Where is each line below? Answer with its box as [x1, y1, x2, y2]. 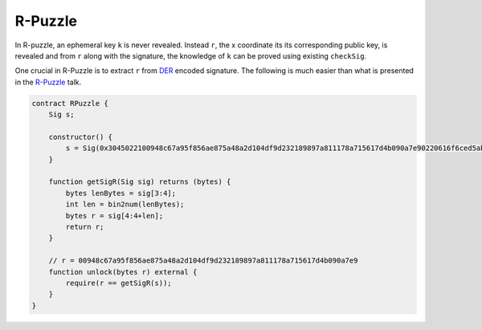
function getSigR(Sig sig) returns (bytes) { [48, 177, 231, 186]
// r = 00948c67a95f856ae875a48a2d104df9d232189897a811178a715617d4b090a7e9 [48, 256, 358, 265]
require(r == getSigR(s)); [65, 278, 172, 287]
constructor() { [48, 132, 112, 141]
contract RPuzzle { [31, 99, 108, 108]
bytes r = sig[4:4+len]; [65, 211, 164, 220]
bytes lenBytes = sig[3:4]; [65, 189, 177, 198]
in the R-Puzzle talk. [14, 77, 82, 87]
